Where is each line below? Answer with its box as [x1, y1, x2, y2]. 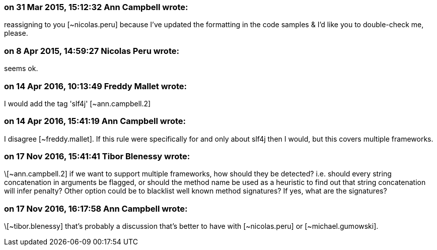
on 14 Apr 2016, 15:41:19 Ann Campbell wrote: [4, 116, 186, 127]
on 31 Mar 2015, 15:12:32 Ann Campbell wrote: [4, 2, 188, 12]
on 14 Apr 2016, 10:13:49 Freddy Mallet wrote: [4, 81, 187, 91]
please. [4, 29, 28, 38]
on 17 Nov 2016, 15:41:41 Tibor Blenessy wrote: [4, 151, 190, 161]
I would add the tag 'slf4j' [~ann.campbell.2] [4, 99, 151, 108]
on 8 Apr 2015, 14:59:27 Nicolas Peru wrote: [4, 45, 179, 56]
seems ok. [4, 64, 38, 73]
